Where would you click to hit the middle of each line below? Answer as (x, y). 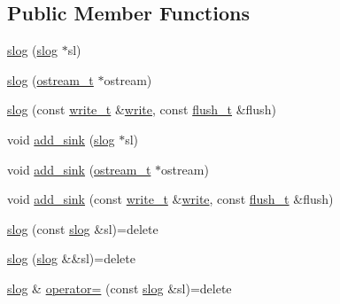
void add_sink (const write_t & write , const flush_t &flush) (170, 199)
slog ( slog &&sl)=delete (71, 258)
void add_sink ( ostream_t (79, 169)
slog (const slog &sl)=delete (83, 228)
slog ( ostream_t (50, 79)
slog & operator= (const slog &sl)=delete (120, 288)
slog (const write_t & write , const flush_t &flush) (142, 109)
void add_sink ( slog (61, 139)
